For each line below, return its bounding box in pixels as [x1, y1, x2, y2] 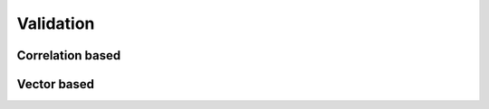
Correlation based [16, 48, 121, 63]
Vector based [16, 77, 95, 92]
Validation [16, 14, 95, 33]
